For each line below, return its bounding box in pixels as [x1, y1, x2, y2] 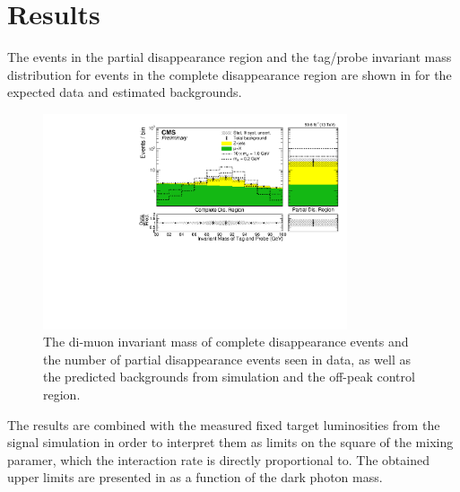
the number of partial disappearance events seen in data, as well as [43, 349, 411, 368]
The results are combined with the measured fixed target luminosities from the [7, 415, 440, 434]
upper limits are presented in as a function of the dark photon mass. [7, 468, 383, 487]
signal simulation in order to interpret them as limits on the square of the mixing [7, 433, 454, 452]
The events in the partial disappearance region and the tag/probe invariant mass [7, 48, 452, 66]
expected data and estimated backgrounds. [7, 83, 242, 101]
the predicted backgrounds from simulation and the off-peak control [43, 367, 415, 386]
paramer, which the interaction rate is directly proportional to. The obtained [7, 450, 430, 469]
